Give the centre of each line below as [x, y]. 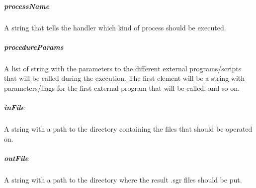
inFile [14, 107]
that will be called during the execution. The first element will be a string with [125, 78]
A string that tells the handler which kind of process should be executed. [115, 27]
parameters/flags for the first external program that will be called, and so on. [122, 88]
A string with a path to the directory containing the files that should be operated [128, 129]
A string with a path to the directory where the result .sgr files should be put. [123, 179]
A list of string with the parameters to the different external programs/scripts [123, 68]
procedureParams [34, 47]
